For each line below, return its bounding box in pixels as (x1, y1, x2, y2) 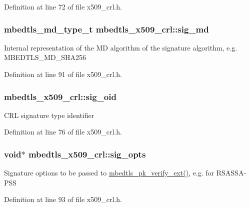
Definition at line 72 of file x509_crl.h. (4, 1, 122, 11)
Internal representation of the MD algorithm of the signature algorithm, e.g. (4, 42, 237, 52)
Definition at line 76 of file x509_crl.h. (4, 126, 122, 137)
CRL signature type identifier (4, 109, 94, 120)
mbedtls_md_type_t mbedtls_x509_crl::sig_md (4, 22, 209, 35)
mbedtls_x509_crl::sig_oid (4, 90, 116, 102)
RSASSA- (216, 167, 246, 178)
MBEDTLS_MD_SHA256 (4, 52, 86, 62)
